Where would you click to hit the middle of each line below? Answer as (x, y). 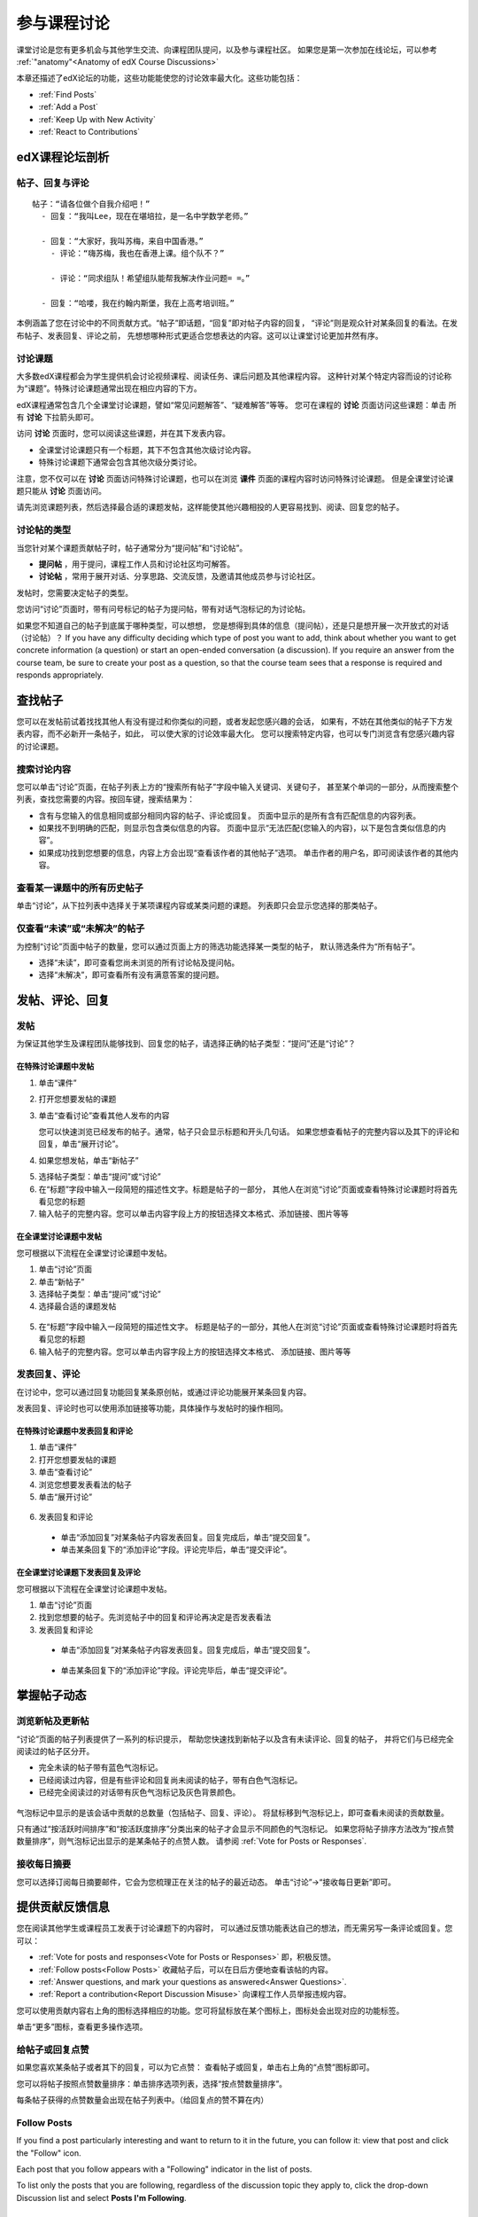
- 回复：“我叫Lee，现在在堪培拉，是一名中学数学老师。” (145, 216)
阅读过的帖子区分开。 (55, 1751)
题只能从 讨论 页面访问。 (61, 491)
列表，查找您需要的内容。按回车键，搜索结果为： (105, 799)
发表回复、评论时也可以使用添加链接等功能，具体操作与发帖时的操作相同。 (152, 1408)
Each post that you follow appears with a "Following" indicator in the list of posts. (164, 2169)
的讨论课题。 (40, 746)
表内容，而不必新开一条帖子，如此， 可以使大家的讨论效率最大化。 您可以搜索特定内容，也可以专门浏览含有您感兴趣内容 (235, 734)
